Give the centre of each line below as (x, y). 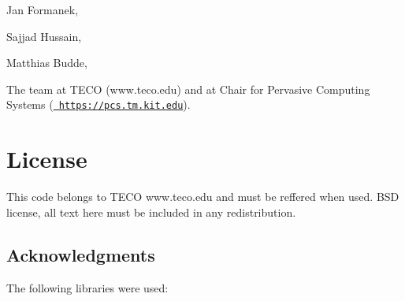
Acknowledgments (81, 254)
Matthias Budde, (47, 63)
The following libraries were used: (87, 287)
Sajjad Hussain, (44, 36)
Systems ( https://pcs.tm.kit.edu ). (98, 104)
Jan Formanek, (43, 9)
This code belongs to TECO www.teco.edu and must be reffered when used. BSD (203, 197)
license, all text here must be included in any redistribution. (151, 212)
